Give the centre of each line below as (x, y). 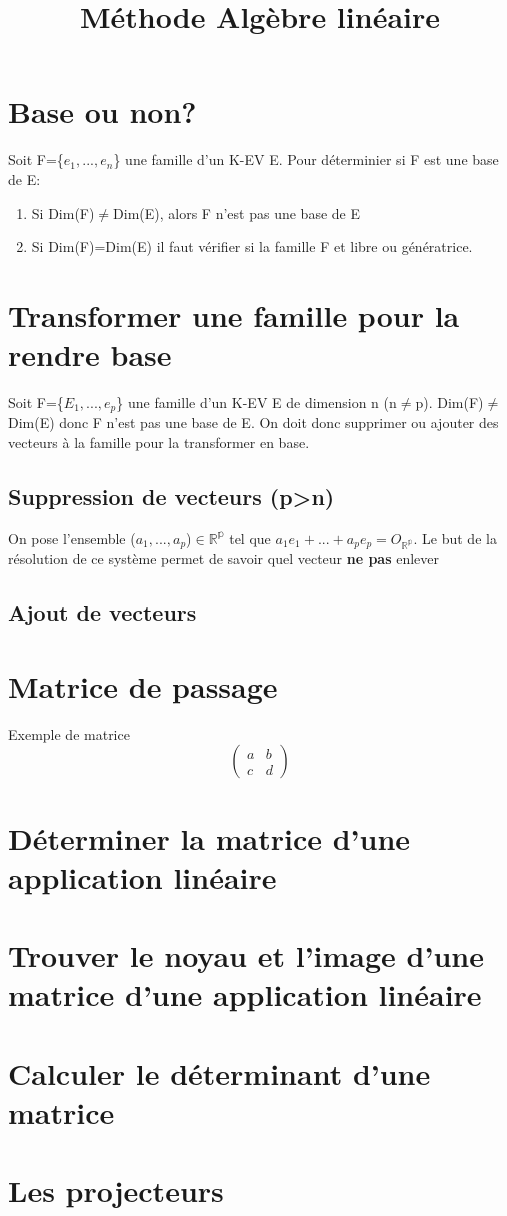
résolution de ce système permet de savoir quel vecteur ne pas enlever (224, 558)
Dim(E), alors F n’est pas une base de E (236, 212)
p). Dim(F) (449, 402)
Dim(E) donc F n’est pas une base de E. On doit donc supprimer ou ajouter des (253, 422)
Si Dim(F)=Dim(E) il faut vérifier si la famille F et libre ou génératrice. (252, 246)
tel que (250, 537)
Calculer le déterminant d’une (219, 1072)
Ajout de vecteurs (102, 612)
